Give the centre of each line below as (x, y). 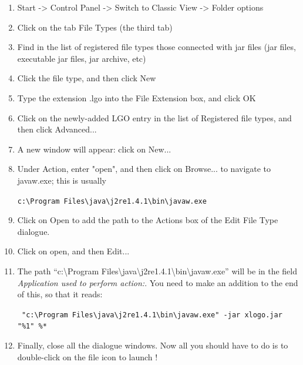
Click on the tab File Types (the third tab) (95, 27)
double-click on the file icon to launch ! (87, 356)
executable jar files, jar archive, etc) (82, 58)
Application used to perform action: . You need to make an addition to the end (158, 282)
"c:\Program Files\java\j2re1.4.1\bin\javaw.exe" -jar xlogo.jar (152, 315)
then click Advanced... (57, 129)
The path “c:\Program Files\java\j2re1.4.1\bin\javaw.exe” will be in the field (157, 271)
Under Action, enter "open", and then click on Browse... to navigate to (144, 169)
